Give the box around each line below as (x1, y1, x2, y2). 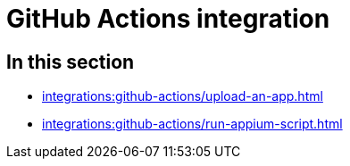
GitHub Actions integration (6, 4, 330, 34)
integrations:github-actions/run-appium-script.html (42, 116, 343, 132)
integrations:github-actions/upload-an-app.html (42, 88, 323, 104)
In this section (6, 50, 135, 73)
